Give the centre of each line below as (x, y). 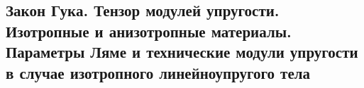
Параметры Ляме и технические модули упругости (182, 52)
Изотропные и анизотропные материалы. (149, 31)
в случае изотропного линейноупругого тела (158, 72)
